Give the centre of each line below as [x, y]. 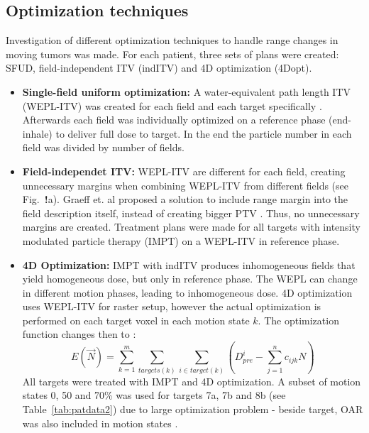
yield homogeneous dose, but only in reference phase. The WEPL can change [190, 279]
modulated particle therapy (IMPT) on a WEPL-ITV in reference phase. [181, 240]
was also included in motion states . [100, 423]
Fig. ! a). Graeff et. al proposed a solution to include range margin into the [185, 199]
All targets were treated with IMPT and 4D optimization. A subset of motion [192, 381]
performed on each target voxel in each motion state [136, 320]
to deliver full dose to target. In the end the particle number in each [204, 133]
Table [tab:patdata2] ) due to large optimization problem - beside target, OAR [193, 409]
